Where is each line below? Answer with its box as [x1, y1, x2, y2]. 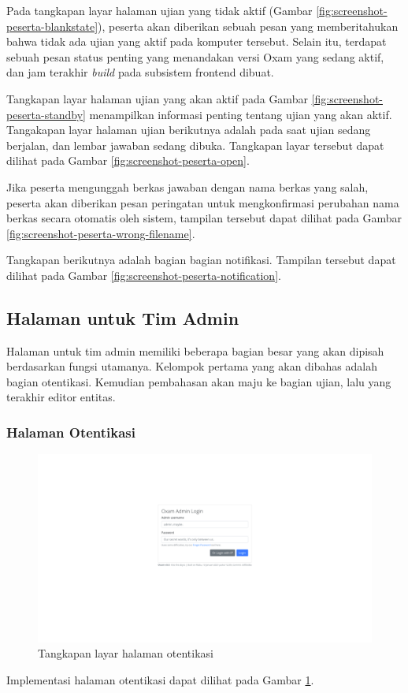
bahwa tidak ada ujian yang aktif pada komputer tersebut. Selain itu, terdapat [6, 33, 387, 50]
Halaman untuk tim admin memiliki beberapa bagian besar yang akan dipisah [6, 342, 384, 359]
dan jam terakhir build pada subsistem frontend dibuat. [6, 64, 274, 80]
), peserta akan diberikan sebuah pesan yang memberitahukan [98, 17, 399, 34]
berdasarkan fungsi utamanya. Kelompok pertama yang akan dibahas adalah [6, 358, 377, 374]
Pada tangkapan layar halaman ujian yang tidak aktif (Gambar [6, 2, 313, 18]
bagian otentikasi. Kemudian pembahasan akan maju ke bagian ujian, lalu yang [6, 373, 391, 389]
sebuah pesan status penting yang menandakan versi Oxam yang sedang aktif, [6, 48, 384, 65]
